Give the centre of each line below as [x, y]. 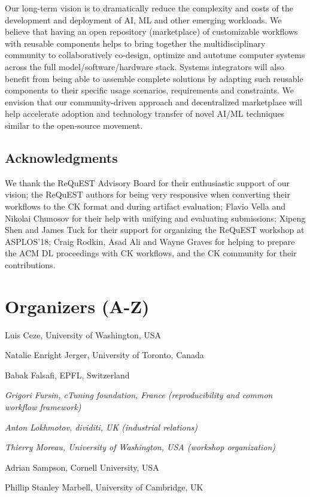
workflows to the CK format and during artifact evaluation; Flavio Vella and [145, 206]
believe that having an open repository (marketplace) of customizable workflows [151, 31]
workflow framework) [43, 406]
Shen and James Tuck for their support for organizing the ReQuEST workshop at [155, 230]
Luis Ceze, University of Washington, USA [83, 334]
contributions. [30, 264]
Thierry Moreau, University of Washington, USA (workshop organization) [140, 447]
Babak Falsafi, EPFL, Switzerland [67, 375]
